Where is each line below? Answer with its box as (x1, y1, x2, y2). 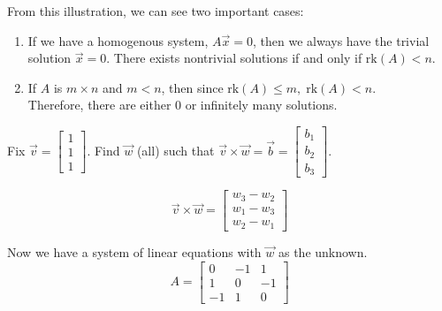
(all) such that (136, 140, 215, 159)
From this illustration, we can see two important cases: (7, 2, 304, 19)
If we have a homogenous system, (27, 31, 209, 49)
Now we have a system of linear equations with (7, 242, 262, 261)
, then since (161, 78, 224, 96)
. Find (87, 140, 120, 159)
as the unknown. (278, 242, 368, 261)
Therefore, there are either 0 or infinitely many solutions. (27, 95, 338, 114)
